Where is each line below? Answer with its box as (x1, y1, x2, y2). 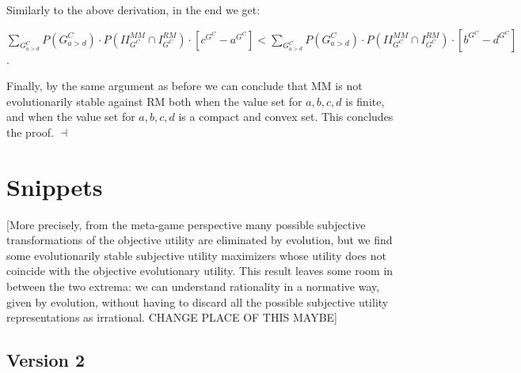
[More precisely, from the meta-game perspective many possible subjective (6, 216, 366, 232)
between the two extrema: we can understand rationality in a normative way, (6, 278, 380, 295)
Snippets (6, 170, 103, 202)
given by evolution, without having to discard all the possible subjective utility (6, 293, 389, 310)
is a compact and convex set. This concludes (178, 108, 394, 125)
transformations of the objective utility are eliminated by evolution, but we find (6, 232, 393, 248)
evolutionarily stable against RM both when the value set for (6, 92, 302, 109)
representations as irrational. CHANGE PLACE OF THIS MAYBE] (6, 309, 337, 326)
